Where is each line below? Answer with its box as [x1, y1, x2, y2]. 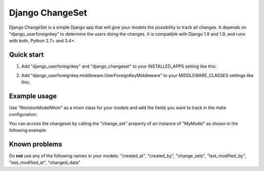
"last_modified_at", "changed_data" [9, 160, 81, 166]
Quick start [9, 51, 44, 59]
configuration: [9, 112, 38, 117]
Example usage [9, 92, 57, 100]
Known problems [9, 140, 63, 148]
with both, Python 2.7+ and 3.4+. [9, 38, 76, 44]
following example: [9, 127, 47, 133]
